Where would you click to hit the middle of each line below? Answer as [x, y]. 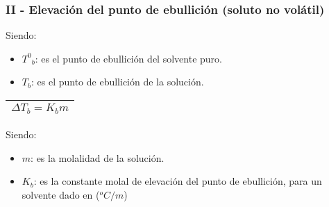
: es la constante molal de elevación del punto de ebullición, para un [178, 181]
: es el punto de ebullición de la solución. [117, 82]
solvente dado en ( [61, 194]
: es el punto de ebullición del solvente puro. [128, 58]
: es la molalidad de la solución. [98, 157]
